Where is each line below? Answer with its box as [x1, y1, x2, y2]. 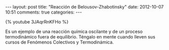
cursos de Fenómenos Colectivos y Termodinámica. [5, 39, 114, 45]
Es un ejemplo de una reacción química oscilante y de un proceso [5, 28, 143, 34]
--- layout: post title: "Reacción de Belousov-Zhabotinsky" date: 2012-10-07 [5, 4, 164, 9]
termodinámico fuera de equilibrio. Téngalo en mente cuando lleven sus [5, 34, 156, 39]
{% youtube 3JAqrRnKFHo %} [5, 19, 69, 24]
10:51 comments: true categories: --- [5, 9, 82, 15]
